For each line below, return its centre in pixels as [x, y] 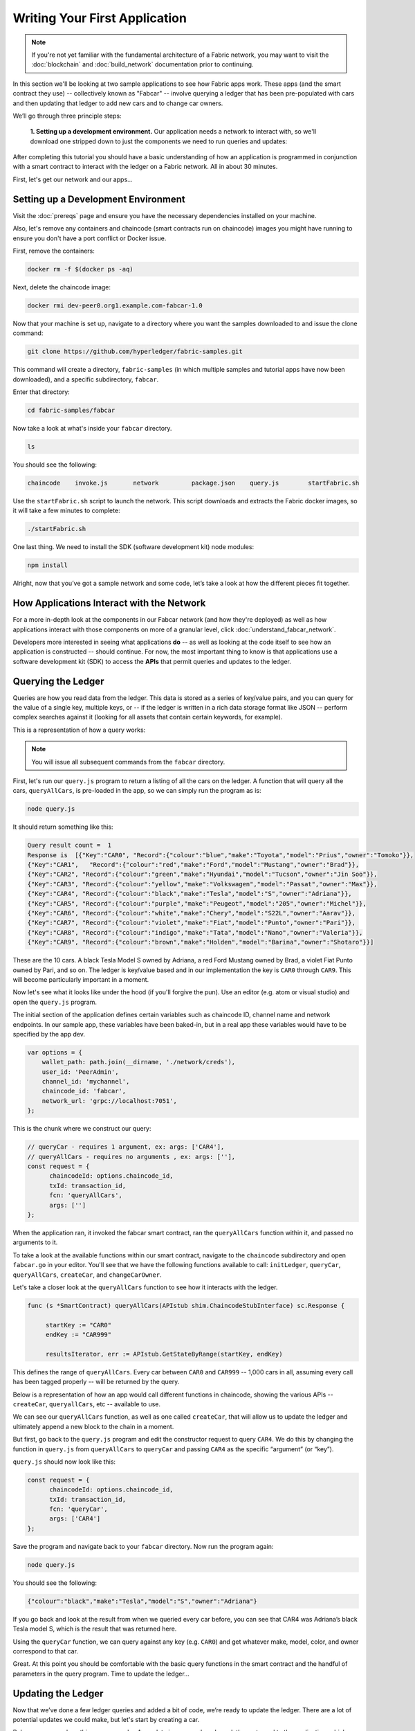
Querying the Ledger [58, 681]
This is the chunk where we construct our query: [82, 1129]
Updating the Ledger [58, 1693]
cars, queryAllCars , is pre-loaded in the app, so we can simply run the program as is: [137, 791]
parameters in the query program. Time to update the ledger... [101, 1674]
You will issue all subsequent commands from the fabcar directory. [128, 762]
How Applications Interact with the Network [109, 603]
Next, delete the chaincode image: [62, 287]
